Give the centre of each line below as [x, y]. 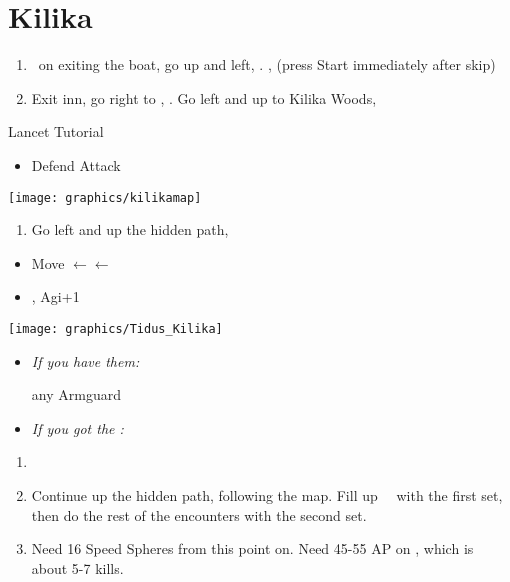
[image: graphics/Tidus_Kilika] [115, 328]
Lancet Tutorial [56, 131]
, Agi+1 [55, 296]
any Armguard [76, 394]
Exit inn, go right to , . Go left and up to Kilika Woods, [204, 97]
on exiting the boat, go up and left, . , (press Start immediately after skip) [267, 64]
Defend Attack [76, 164]
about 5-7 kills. [77, 567]
